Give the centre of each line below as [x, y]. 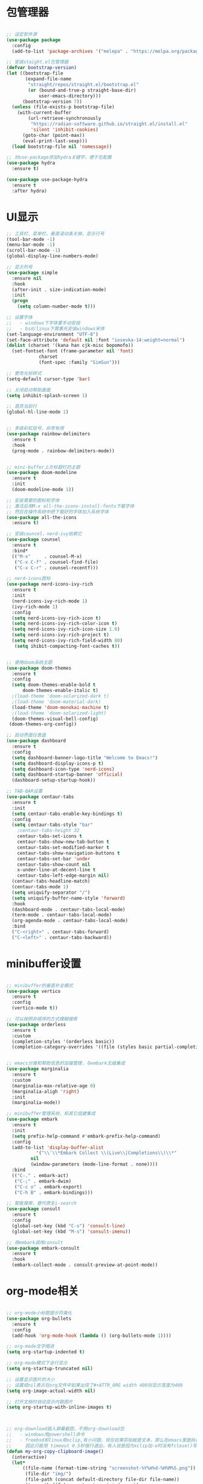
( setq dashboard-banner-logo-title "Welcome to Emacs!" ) [85, 757]
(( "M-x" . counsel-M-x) [47, 556]
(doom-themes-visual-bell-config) [55, 719]
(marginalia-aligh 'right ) [46, 1091]
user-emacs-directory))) [70, 96]
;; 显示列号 [20, 267]
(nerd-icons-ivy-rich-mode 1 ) [50, 601]
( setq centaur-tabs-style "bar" [53, 825]
